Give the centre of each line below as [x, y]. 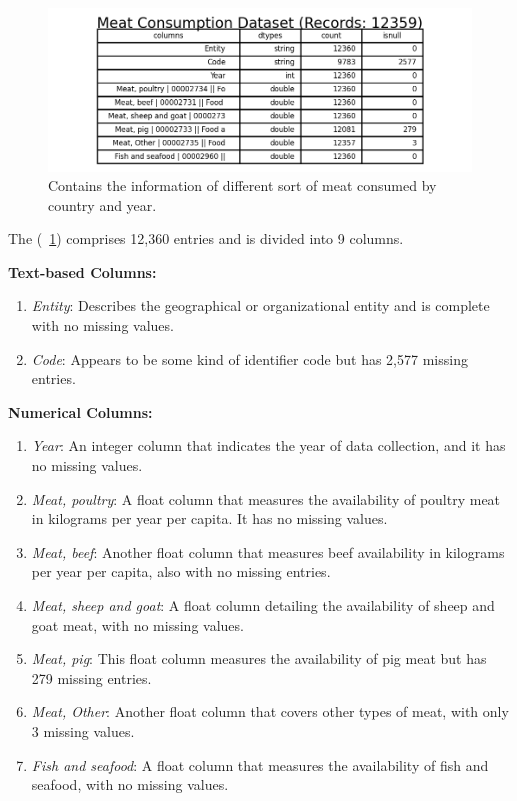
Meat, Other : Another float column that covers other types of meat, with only [270, 711]
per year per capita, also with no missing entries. [181, 571]
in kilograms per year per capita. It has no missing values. [209, 518]
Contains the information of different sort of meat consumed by [242, 185]
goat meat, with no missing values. [137, 624]
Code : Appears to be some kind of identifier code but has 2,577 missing [249, 358]
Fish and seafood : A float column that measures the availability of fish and [260, 764]
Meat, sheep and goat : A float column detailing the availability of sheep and [263, 605]
